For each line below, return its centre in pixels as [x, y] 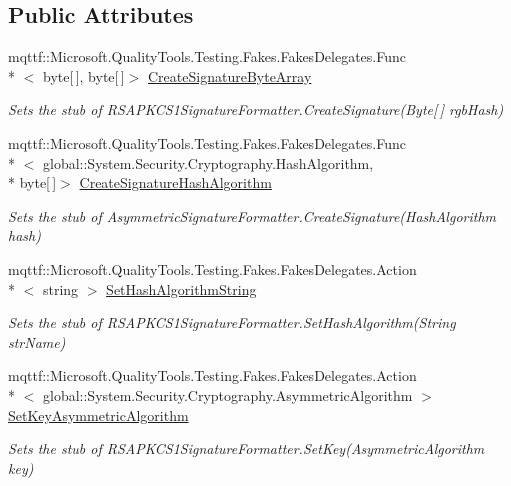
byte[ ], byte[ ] [83, 75]
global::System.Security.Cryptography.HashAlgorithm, [208, 162]
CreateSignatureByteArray [230, 75]
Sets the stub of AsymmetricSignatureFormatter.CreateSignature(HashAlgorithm [252, 215]
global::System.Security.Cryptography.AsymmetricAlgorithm [227, 394]
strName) [37, 341]
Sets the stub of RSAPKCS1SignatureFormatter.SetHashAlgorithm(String [232, 322]
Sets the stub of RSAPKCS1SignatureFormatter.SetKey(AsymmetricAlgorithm [246, 448]
